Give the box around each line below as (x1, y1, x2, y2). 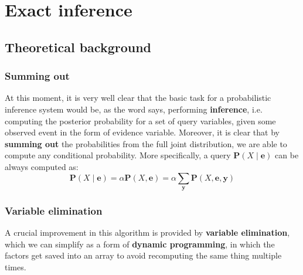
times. (5, 260, 26, 273)
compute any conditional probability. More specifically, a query (5, 149, 231, 161)
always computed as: (5, 160, 79, 172)
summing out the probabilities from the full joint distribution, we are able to (5, 137, 287, 150)
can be (275, 149, 299, 161)
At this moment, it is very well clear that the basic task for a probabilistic (5, 91, 271, 104)
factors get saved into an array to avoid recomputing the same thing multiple (5, 249, 282, 262)
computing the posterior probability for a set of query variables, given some (5, 114, 276, 127)
